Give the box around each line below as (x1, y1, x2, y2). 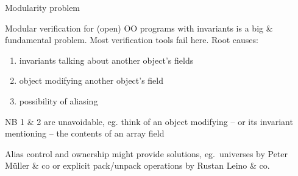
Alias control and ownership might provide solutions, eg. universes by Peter (5, 147, 288, 160)
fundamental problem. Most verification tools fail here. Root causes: (5, 33, 258, 46)
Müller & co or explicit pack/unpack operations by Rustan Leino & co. (5, 159, 270, 172)
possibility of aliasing (19, 94, 98, 107)
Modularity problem (5, 1, 80, 13)
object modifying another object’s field (19, 74, 164, 87)
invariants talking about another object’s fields (19, 53, 194, 66)
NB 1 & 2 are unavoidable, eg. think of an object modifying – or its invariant (5, 115, 293, 127)
